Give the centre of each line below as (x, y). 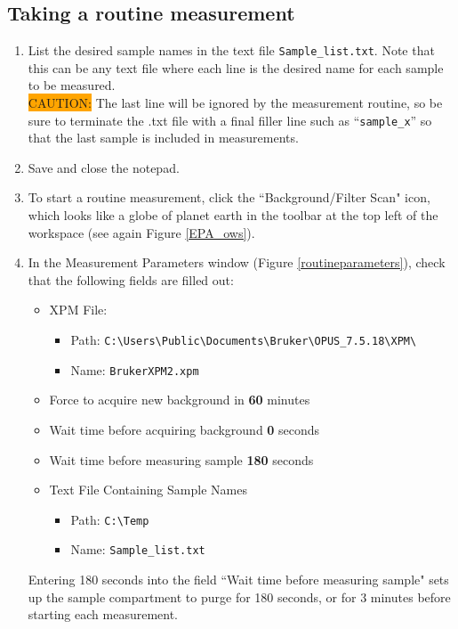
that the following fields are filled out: (131, 279)
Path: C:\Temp (110, 519)
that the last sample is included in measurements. (163, 138)
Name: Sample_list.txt (138, 549)
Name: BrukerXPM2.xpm (135, 369)
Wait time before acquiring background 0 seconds (185, 429)
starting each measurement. (103, 614)
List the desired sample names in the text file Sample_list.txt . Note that (231, 50)
